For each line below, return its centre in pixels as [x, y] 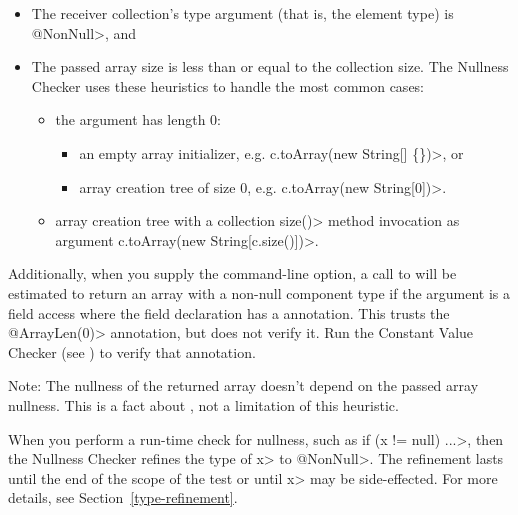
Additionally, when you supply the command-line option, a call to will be [232, 273]
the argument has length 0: [138, 119]
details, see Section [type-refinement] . [123, 497]
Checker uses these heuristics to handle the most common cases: [228, 85]
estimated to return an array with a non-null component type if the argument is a [259, 292]
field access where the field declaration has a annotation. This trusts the [229, 312]
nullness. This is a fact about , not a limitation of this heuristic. [203, 404]
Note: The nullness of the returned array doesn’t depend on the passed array [243, 385]
